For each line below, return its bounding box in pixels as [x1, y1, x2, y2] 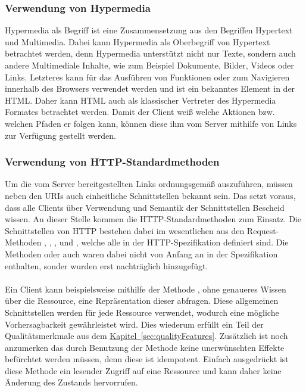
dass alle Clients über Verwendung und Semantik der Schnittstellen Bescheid [5, 201, 285, 213]
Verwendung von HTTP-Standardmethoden [5, 154, 220, 169]
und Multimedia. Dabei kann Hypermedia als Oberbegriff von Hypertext [5, 35, 270, 48]
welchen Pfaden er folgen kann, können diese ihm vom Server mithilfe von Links [5, 117, 297, 129]
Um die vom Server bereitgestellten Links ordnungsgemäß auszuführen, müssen [5, 178, 293, 190]
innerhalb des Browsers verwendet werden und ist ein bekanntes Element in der [5, 82, 295, 95]
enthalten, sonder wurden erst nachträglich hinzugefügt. [5, 259, 208, 272]
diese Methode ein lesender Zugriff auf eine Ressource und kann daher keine [5, 364, 282, 377]
